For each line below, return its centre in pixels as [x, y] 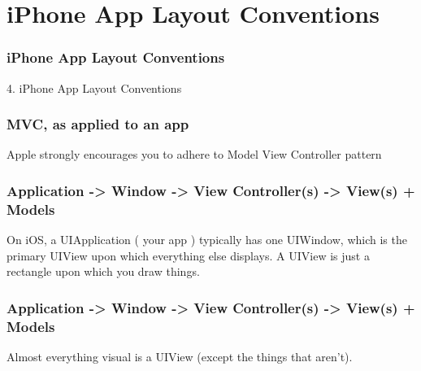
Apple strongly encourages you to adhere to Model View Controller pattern [194, 154]
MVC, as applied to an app [98, 124]
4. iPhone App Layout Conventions [94, 87]
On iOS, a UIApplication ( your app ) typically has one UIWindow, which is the [207, 240]
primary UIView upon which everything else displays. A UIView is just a [188, 255]
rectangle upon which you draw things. [103, 271]
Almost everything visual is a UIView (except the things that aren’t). [180, 357]
